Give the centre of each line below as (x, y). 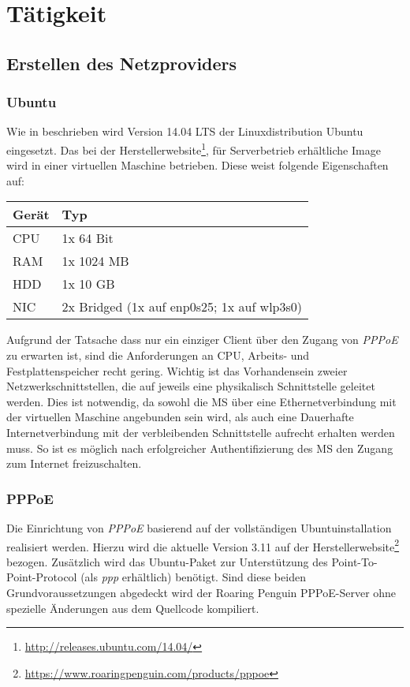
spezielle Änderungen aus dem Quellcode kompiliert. (133, 608)
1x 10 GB (88, 284)
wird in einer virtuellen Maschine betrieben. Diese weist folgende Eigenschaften (198, 165)
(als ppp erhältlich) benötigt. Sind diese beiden (193, 577)
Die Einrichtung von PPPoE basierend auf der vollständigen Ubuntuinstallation (199, 527)
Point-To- (354, 561)
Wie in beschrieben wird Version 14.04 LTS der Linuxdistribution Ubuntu (185, 131)
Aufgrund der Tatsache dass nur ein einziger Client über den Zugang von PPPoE (202, 340)
